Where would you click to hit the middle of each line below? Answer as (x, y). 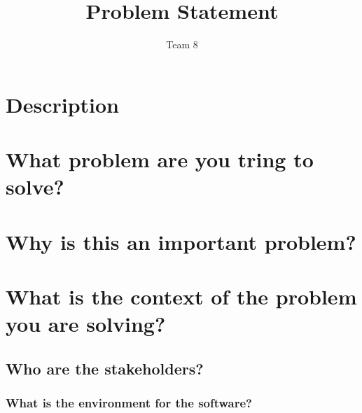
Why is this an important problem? (181, 241)
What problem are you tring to (160, 159)
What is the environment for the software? (129, 403)
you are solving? (86, 324)
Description (63, 104)
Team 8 (182, 44)
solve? (35, 187)
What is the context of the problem (181, 296)
